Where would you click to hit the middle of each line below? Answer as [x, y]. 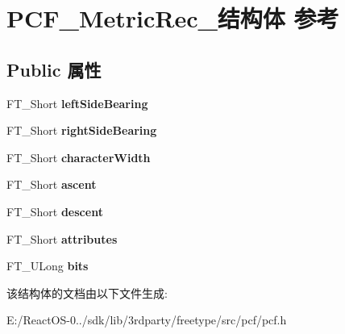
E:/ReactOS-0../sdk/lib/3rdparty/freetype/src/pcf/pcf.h [147, 320]
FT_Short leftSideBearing [77, 103]
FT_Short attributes [62, 238]
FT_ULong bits [48, 266]
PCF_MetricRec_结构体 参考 [173, 18]
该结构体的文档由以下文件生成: [87, 292]
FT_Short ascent [52, 184]
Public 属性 [54, 69]
